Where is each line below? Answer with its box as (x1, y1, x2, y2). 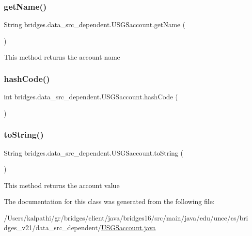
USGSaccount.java (101, 222, 156, 232)
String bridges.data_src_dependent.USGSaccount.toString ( (4, 147, 183, 157)
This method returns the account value (4, 180, 120, 190)
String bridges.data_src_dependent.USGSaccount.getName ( (4, 19, 186, 30)
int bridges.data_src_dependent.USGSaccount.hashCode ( (4, 92, 178, 102)
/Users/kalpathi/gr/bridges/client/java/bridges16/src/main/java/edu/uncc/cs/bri (4, 213, 248, 222)
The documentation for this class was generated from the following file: (4, 196, 215, 206)
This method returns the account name (4, 52, 120, 62)
